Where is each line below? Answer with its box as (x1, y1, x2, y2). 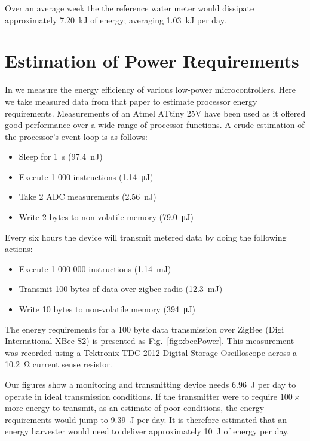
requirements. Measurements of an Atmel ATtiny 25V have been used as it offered (5, 107, 306, 119)
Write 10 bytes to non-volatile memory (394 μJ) (19, 303, 196, 315)
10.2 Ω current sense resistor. (5, 358, 112, 370)
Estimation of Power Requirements (5, 48, 299, 73)
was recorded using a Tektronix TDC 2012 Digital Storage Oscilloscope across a (5, 346, 297, 358)
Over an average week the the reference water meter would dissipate (5, 2, 254, 14)
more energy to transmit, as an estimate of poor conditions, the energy (5, 402, 265, 414)
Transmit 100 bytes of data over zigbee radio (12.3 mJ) (19, 282, 223, 295)
